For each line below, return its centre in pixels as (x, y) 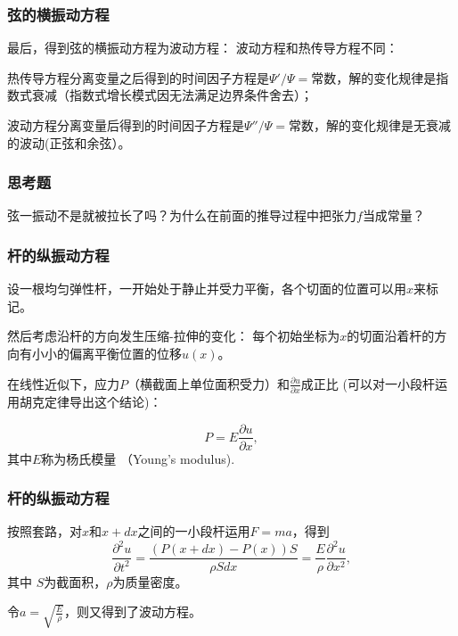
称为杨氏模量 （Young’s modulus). (138, 458)
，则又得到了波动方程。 (133, 611)
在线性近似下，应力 (63, 383)
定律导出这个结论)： (103, 401)
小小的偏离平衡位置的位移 (106, 353)
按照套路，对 (45, 531)
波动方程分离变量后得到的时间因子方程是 (126, 125)
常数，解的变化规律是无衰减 (369, 125)
